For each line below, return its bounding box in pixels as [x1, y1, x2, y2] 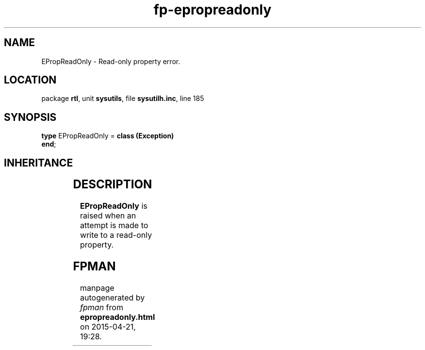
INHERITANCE [4, 156, 73, 169]
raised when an [80, 211, 136, 221]
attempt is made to [80, 220, 148, 231]
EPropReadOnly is [80, 201, 147, 211]
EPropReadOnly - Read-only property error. [41, 57, 180, 66]
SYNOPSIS [4, 111, 57, 123]
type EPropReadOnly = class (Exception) [41, 132, 174, 140]
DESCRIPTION [73, 177, 152, 192]
